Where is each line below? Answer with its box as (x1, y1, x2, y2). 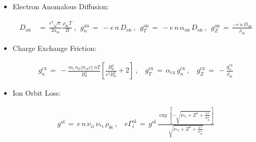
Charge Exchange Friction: (12, 43, 96, 54)
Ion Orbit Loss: (12, 87, 61, 98)
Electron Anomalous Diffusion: (12, 1, 109, 11)
